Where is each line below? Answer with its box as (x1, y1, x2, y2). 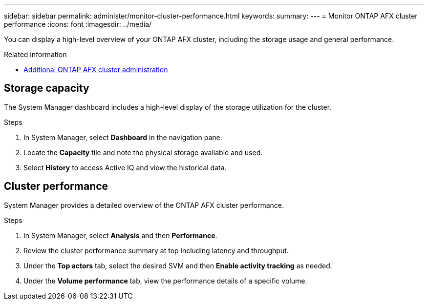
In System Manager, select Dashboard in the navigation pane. (23, 133, 222, 142)
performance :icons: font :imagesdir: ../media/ (4, 20, 152, 28)
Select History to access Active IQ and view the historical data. (23, 163, 227, 172)
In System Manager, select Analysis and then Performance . (23, 231, 217, 240)
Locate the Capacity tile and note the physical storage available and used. (23, 148, 263, 157)
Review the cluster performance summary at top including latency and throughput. (23, 246, 289, 255)
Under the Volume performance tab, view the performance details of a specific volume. (23, 276, 307, 285)
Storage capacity (4, 82, 89, 95)
